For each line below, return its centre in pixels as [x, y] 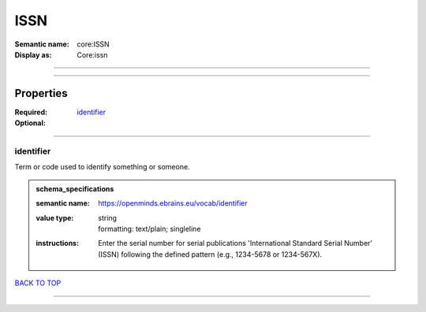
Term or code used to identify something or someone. [102, 167]
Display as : [33, 54]
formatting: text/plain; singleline [149, 228]
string [108, 217]
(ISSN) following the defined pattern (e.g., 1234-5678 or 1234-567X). [210, 254]
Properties [41, 93]
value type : [55, 217]
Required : [31, 112]
